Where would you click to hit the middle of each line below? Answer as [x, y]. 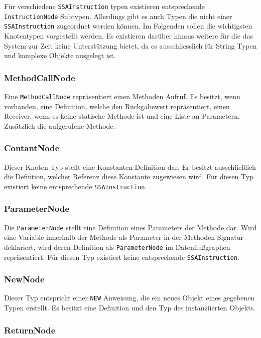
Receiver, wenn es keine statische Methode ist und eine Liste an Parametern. [122, 116]
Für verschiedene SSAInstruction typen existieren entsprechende [104, 6]
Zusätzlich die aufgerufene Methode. [60, 125]
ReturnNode [30, 330]
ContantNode [32, 148]
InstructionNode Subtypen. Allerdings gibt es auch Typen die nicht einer [118, 16]
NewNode [24, 279]
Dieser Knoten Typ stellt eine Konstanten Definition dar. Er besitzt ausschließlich [130, 166]
